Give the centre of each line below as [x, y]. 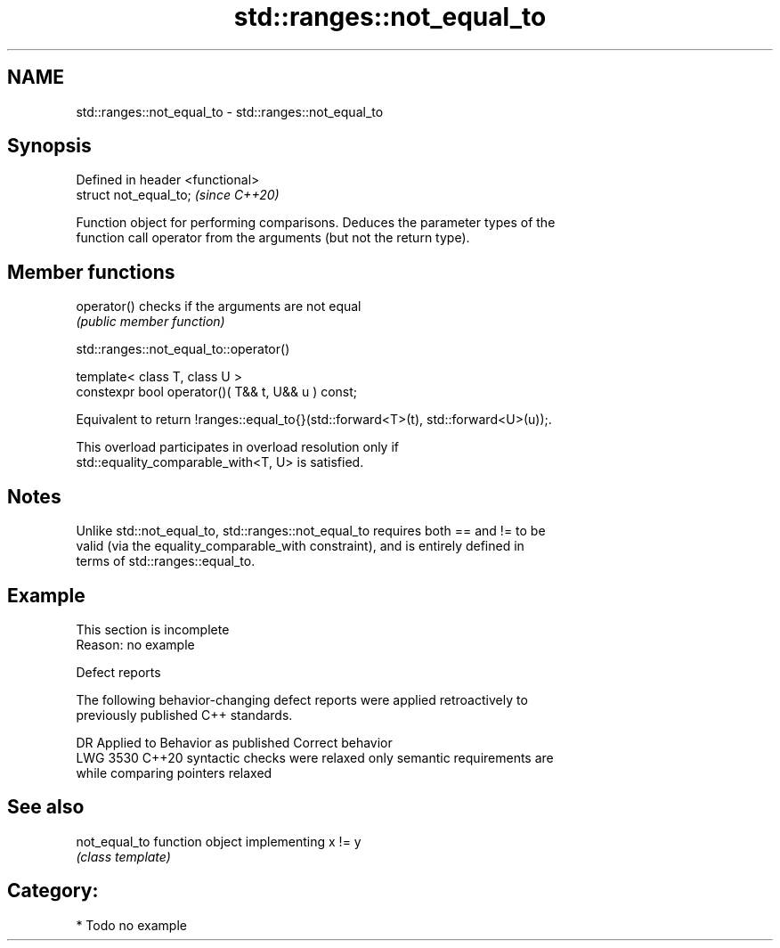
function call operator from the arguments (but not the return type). [273, 238]
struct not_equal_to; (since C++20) [178, 195]
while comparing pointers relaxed [174, 772]
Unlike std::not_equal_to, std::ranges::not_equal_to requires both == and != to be [311, 531]
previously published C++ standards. [184, 715]
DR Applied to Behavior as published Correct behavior [234, 742]
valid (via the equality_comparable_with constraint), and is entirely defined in [300, 546]
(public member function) [150, 322]
